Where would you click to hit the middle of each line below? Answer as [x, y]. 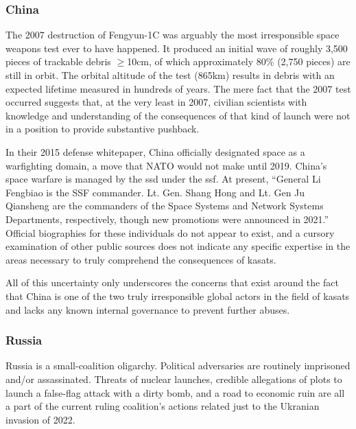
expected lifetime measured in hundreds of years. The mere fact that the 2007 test [178, 88]
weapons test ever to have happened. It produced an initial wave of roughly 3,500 [177, 48]
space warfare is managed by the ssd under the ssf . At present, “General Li [163, 179]
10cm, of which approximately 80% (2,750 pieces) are [239, 61]
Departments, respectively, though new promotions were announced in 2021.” [167, 219]
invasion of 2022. [40, 419]
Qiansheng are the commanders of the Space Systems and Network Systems [165, 206]
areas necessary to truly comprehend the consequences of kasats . [141, 259]
